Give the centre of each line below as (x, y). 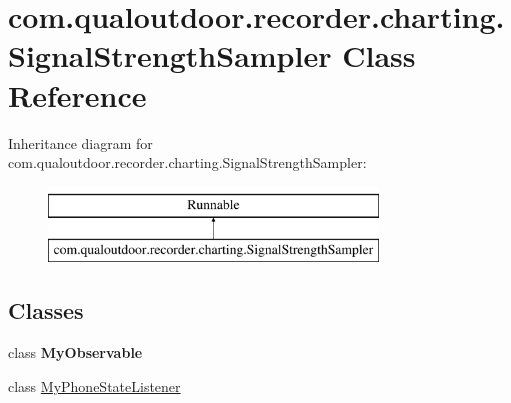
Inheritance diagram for (80, 142)
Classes (46, 310)
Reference (77, 94)
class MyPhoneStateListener (94, 385)
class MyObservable (75, 352)
